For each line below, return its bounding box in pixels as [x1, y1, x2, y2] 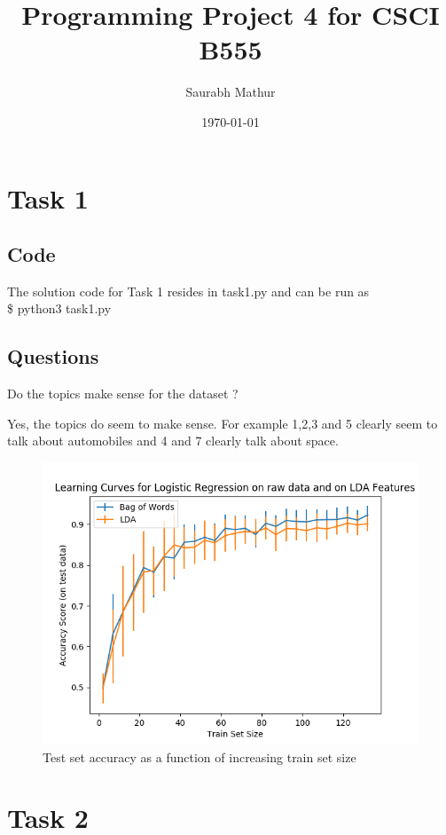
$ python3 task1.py [7, 299, 112, 318]
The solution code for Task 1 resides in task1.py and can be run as [7, 281, 370, 300]
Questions [7, 343, 99, 370]
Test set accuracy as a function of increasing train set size [43, 747, 356, 766]
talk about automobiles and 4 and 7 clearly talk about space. [7, 431, 339, 450]
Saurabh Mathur [185, 83, 276, 101]
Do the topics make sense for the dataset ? [7, 384, 239, 403]
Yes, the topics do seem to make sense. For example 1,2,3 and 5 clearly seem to [7, 414, 438, 432]
